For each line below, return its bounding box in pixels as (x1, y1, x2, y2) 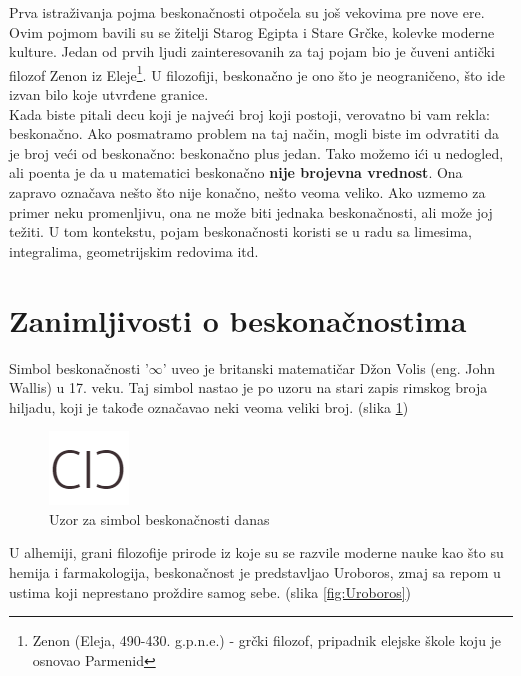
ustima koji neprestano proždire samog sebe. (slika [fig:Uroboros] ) (9, 581, 412, 602)
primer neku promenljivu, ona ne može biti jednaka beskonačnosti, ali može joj (9, 201, 493, 222)
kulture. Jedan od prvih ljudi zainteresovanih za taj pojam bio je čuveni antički (9, 41, 495, 62)
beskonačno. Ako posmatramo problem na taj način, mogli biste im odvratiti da (9, 123, 499, 144)
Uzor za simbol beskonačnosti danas (49, 508, 270, 529)
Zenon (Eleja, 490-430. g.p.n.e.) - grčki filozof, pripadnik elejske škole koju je (32, 630, 502, 651)
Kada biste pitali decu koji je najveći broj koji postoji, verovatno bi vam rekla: (9, 103, 490, 124)
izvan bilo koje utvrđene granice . (9, 84, 209, 105)
